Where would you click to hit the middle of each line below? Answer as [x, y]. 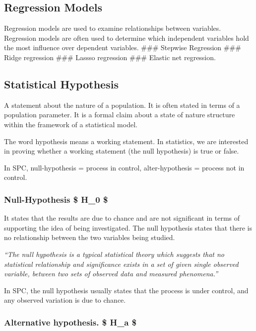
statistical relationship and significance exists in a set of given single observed [121, 264]
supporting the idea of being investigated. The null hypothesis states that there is [128, 227]
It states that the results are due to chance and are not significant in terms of [122, 218]
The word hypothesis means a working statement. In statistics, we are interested [126, 141]
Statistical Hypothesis [61, 84]
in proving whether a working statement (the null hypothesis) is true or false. [122, 151]
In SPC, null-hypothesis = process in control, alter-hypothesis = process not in [124, 167]
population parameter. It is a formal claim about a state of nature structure [120, 115]
